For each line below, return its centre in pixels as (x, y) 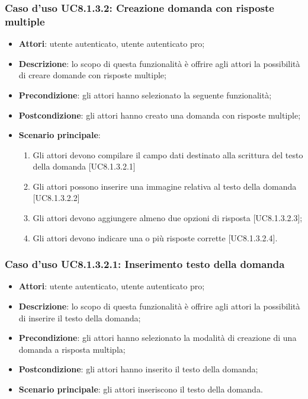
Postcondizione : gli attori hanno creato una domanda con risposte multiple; (160, 115)
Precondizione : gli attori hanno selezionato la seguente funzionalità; (145, 95)
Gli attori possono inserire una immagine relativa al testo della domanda (165, 186)
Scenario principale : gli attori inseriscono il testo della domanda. (141, 389)
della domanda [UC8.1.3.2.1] (84, 166)
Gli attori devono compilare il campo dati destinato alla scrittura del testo (168, 154)
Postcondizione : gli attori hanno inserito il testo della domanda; (138, 369)
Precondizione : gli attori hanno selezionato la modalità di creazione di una (158, 338)
